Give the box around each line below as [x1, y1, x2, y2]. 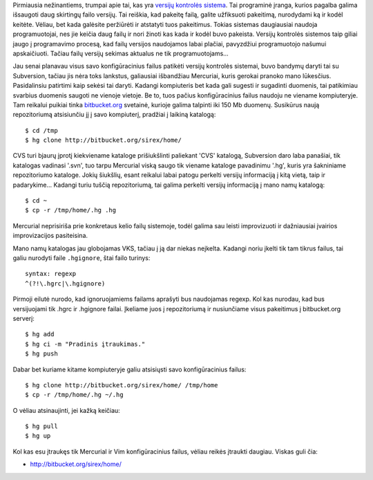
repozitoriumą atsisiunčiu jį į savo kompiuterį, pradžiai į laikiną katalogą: [12, 111, 216, 119]
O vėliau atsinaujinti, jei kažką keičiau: [12, 406, 120, 414]
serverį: [12, 314, 35, 322]
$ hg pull [25, 423, 58, 430]
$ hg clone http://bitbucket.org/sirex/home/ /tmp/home [25, 381, 218, 389]
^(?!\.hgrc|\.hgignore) [25, 279, 106, 287]
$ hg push [25, 350, 58, 358]
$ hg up [25, 432, 51, 440]
